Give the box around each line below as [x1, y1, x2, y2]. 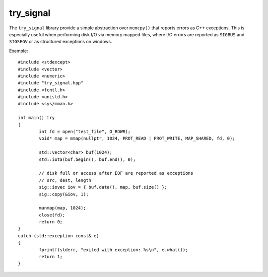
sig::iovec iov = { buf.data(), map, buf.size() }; [39, 184, 167, 190]
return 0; [39, 219, 63, 225]
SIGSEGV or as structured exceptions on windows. [9, 39, 113, 45]
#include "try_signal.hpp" [18, 80, 84, 86]
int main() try [18, 115, 55, 121]
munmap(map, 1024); [39, 205, 86, 211]
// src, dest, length [39, 177, 92, 183]
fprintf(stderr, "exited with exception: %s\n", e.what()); [39, 247, 188, 253]
